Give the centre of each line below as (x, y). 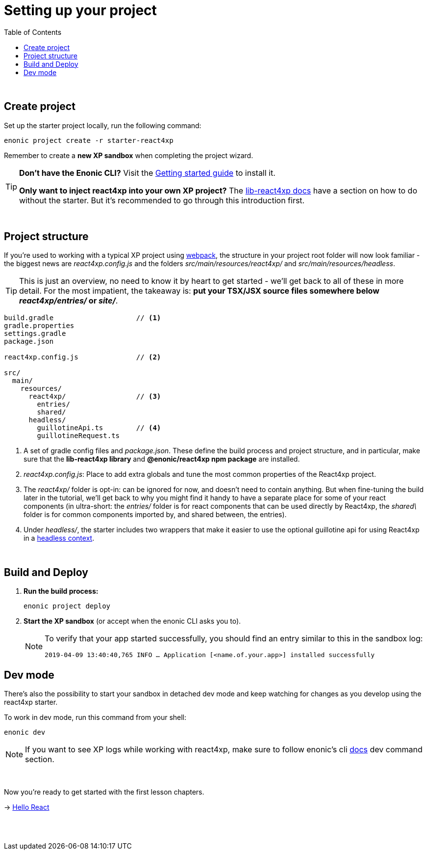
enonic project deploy (67, 606)
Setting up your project (80, 10)
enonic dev (25, 732)
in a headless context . (59, 538)
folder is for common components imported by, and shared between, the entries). (155, 515)
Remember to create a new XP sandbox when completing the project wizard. (129, 155)
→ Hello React (27, 807)
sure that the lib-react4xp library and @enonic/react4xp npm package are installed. (162, 459)
